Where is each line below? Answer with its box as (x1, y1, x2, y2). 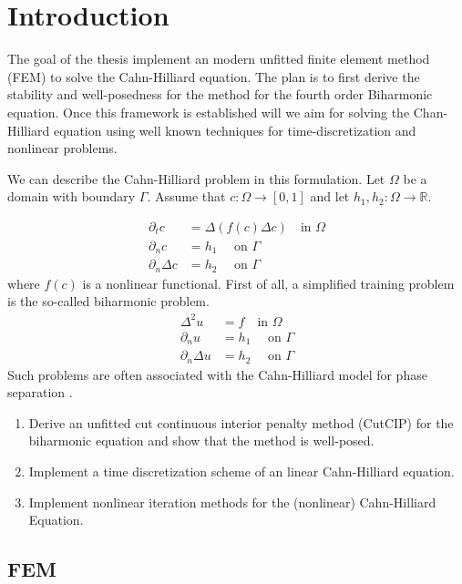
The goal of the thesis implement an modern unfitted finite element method (7, 49, 430, 68)
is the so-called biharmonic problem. (7, 292, 210, 311)
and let (310, 187, 350, 206)
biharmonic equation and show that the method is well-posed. (28, 431, 375, 450)
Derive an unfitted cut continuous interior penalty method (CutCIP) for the (28, 413, 454, 432)
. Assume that (147, 187, 226, 206)
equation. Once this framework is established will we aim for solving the (7, 102, 410, 121)
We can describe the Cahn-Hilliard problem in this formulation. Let (7, 169, 385, 188)
